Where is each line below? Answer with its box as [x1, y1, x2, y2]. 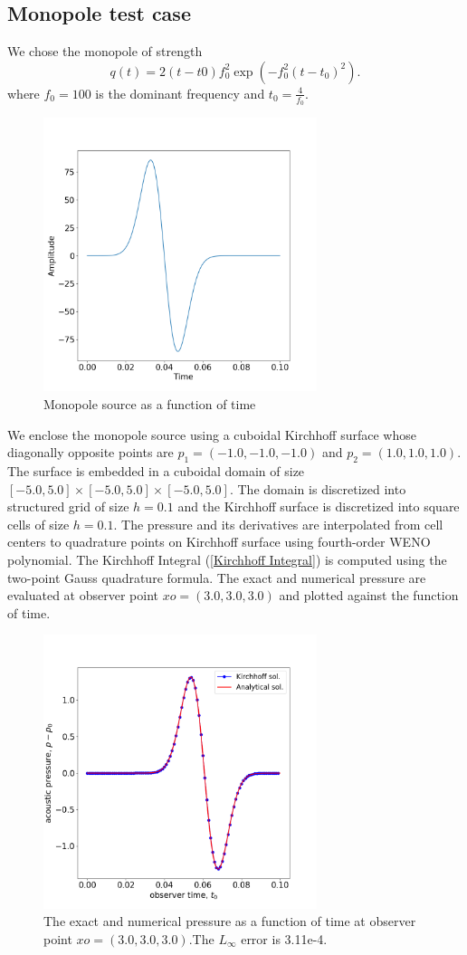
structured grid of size [7, 497, 129, 516]
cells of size [7, 514, 70, 533]
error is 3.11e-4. [241, 929, 328, 948]
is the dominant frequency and [95, 83, 265, 102]
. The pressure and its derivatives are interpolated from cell [113, 514, 443, 533]
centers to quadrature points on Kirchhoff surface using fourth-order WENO [7, 532, 431, 551]
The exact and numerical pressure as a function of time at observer [43, 912, 416, 931]
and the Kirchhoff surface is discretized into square [177, 497, 460, 516]
